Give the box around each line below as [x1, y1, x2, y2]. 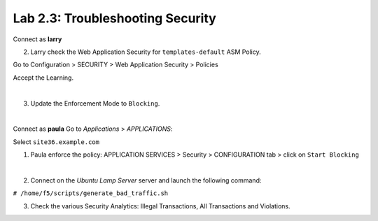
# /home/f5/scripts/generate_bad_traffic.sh [13, 190, 169, 197]
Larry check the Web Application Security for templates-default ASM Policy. [30, 48, 262, 56]
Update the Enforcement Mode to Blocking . [30, 99, 160, 108]
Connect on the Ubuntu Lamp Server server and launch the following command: [30, 176, 262, 185]
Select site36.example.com [13, 137, 99, 146]
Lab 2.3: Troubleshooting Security [13, 10, 216, 26]
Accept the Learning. [13, 73, 73, 82]
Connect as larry [13, 35, 62, 43]
